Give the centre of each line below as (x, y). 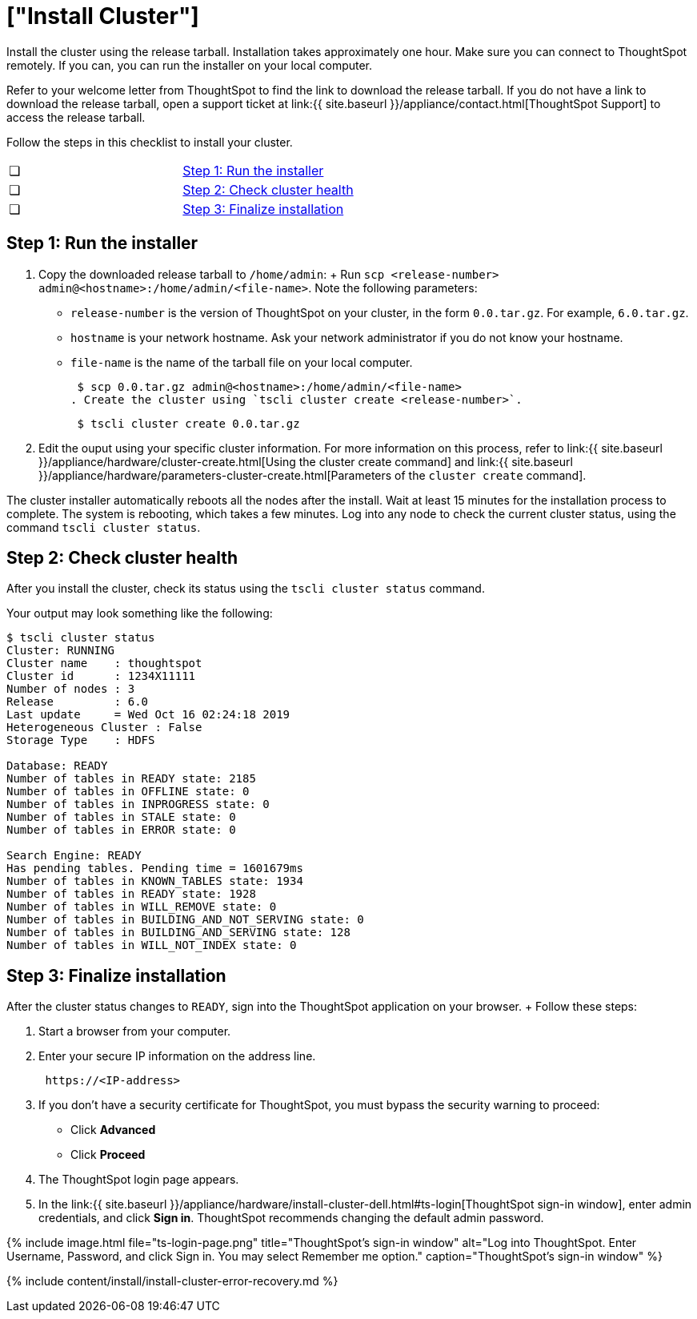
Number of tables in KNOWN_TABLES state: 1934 (155, 881)
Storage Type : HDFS (81, 740)
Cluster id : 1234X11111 (101, 676)
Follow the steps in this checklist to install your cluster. (150, 142)
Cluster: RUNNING (60, 651)
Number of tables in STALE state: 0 (121, 817)
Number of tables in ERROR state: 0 (121, 830)
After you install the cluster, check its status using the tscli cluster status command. (246, 589)
